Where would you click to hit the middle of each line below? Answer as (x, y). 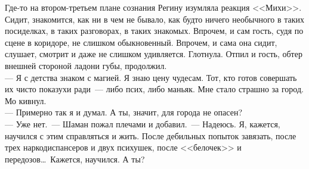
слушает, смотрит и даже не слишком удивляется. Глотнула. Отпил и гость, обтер (154, 54)
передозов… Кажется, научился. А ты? (75, 159)
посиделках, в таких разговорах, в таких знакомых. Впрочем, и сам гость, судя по (154, 31)
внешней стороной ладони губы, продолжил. (86, 65)
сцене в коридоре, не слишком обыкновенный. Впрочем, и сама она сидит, (141, 42)
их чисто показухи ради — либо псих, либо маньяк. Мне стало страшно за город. (154, 89)
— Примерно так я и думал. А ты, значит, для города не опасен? (123, 112)
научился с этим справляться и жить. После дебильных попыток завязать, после (151, 135)
